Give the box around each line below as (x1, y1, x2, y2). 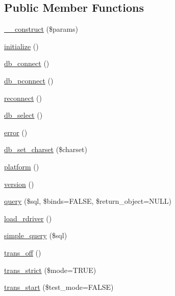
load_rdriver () (4, 213, 52, 223)
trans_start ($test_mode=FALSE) (4, 282, 114, 292)
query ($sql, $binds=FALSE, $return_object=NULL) (4, 196, 171, 206)
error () (4, 126, 28, 137)
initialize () (4, 40, 39, 51)
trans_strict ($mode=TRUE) (4, 264, 96, 275)
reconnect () (4, 92, 42, 103)
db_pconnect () (4, 75, 54, 86)
